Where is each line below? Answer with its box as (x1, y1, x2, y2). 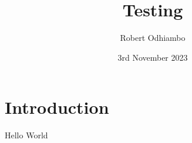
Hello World (5, 129, 48, 141)
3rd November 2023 (117, 51, 188, 63)
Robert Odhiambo (120, 32, 186, 44)
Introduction (5, 95, 109, 119)
